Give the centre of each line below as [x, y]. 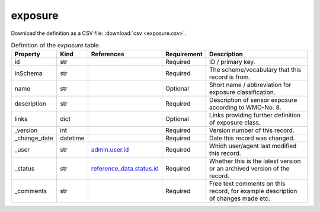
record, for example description [253, 191]
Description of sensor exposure [253, 100]
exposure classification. [242, 92]
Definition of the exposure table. [56, 46]
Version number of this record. [252, 130]
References [108, 54]
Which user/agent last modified [253, 146]
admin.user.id [110, 150]
